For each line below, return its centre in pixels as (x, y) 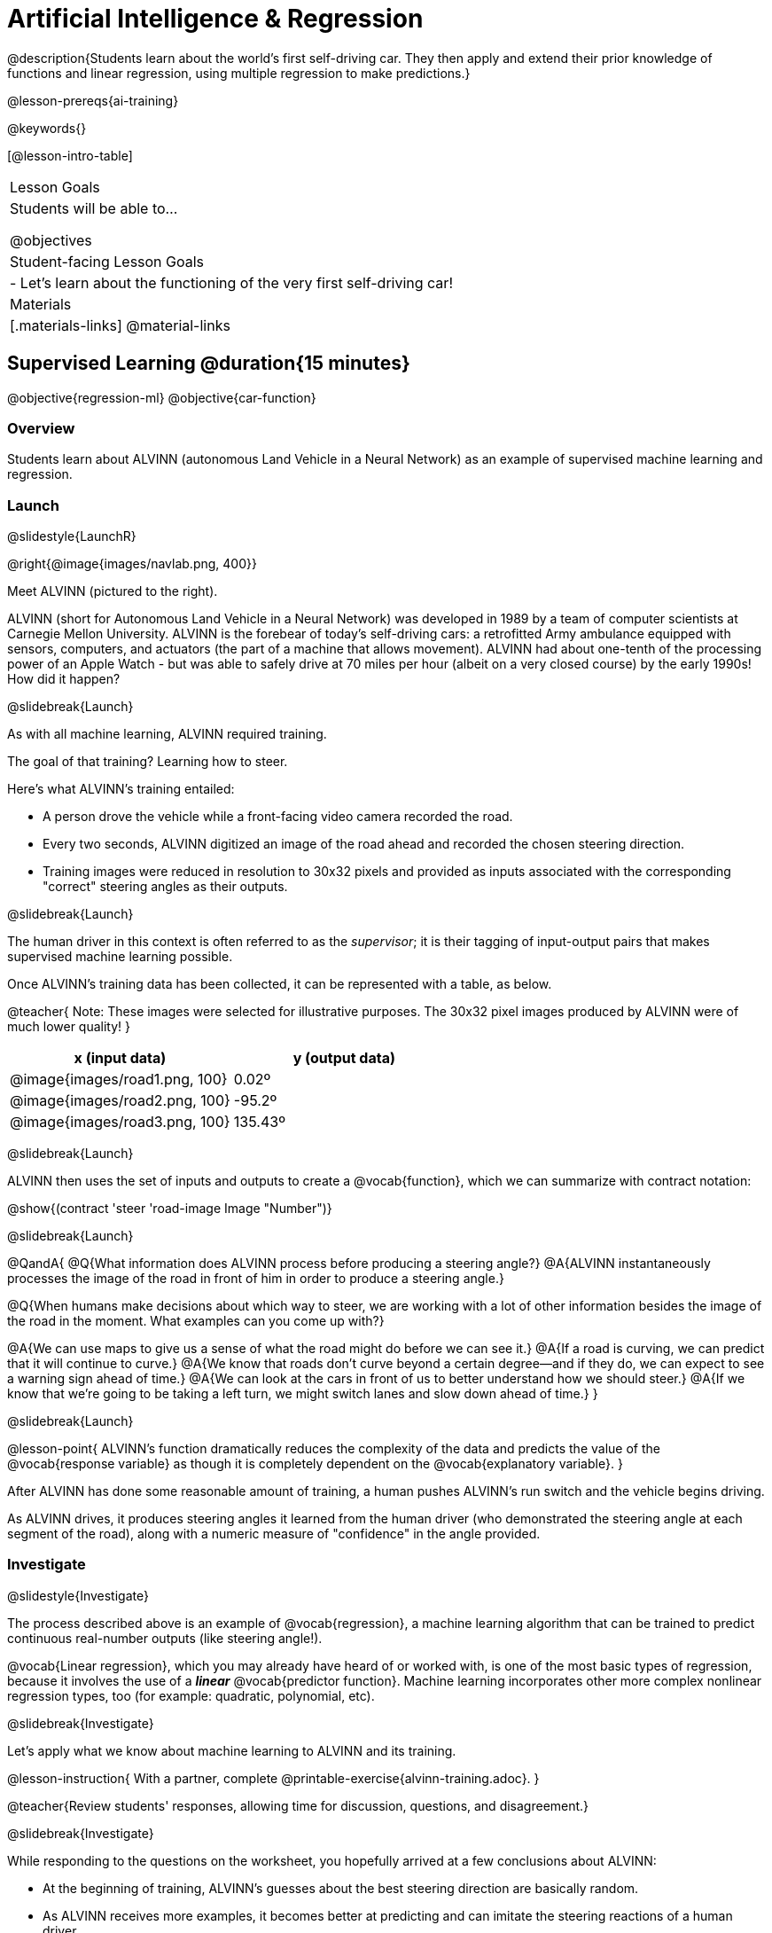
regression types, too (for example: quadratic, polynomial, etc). (191, 1695)
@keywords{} (47, 128)
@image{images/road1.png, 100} (119, 1080)
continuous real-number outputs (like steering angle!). (165, 1638)
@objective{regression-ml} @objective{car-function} (162, 397)
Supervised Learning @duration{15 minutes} (209, 364)
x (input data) (120, 1058)
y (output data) (344, 1058)
